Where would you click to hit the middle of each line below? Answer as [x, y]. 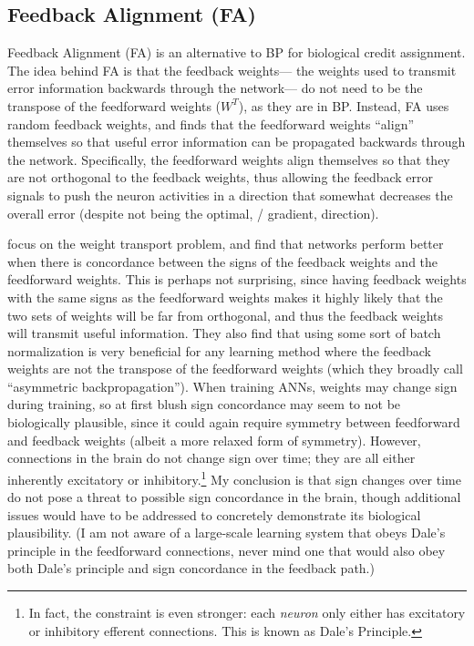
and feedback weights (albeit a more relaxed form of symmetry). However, [214, 440]
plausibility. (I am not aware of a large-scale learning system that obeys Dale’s [227, 533]
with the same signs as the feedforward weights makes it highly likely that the [225, 297]
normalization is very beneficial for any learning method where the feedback [220, 350]
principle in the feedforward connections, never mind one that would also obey [227, 550]
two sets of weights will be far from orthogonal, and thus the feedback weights [226, 315]
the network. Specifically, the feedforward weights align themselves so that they [229, 159]
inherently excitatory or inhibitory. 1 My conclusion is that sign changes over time [234, 477]
